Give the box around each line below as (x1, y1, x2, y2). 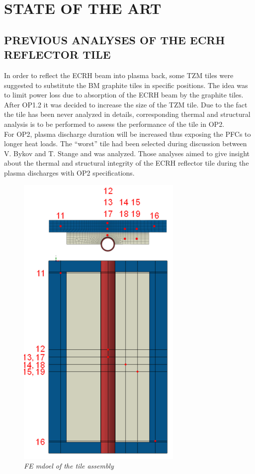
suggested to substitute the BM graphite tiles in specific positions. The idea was (4, 80, 248, 90)
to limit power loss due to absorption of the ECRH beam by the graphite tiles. (4, 90, 244, 100)
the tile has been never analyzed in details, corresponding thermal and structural (4, 109, 251, 119)
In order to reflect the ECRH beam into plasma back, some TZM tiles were (4, 70, 234, 80)
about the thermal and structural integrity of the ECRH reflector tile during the (4, 158, 249, 168)
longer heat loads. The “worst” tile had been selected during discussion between (4, 138, 247, 149)
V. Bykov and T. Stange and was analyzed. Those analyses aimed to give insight (4, 148, 250, 158)
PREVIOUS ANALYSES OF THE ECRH (4, 32, 225, 47)
